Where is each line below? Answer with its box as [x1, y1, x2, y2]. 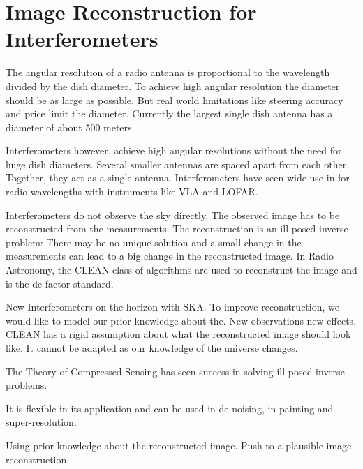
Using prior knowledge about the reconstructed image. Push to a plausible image [6, 438, 352, 452]
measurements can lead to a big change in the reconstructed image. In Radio [6, 248, 334, 263]
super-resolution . [6, 415, 77, 429]
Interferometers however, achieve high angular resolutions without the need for [6, 143, 342, 158]
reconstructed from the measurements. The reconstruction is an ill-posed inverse [6, 221, 348, 236]
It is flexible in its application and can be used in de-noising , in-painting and [6, 401, 334, 415]
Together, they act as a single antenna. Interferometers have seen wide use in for [6, 170, 350, 185]
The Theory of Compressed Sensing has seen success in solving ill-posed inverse [6, 364, 345, 378]
